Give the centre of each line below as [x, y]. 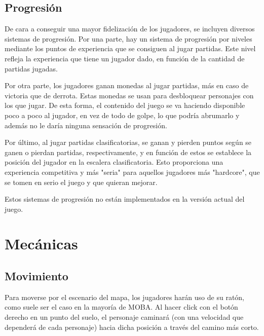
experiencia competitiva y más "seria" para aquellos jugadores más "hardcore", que [132, 172]
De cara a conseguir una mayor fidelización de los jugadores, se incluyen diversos [130, 29]
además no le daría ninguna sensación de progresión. [86, 125]
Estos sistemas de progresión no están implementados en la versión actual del [125, 199]
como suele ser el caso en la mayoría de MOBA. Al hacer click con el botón [121, 307]
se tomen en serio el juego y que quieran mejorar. [81, 182]
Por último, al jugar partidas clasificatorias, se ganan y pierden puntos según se [128, 142]
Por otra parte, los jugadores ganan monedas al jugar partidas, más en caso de [127, 85]
